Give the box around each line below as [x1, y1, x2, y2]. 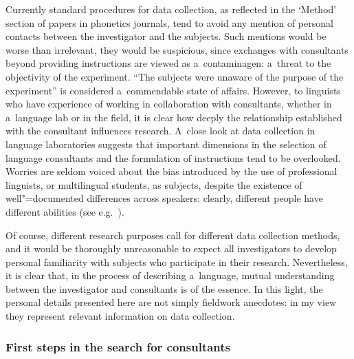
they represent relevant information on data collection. [5, 309, 235, 323]
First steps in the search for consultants [5, 338, 231, 355]
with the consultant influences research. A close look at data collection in [5, 123, 316, 138]
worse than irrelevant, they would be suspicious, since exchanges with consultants [5, 42, 349, 57]
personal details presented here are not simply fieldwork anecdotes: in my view [5, 295, 337, 309]
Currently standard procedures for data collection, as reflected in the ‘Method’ [5, 2, 337, 16]
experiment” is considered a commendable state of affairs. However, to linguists [5, 83, 341, 97]
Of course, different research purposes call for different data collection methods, [5, 227, 340, 242]
